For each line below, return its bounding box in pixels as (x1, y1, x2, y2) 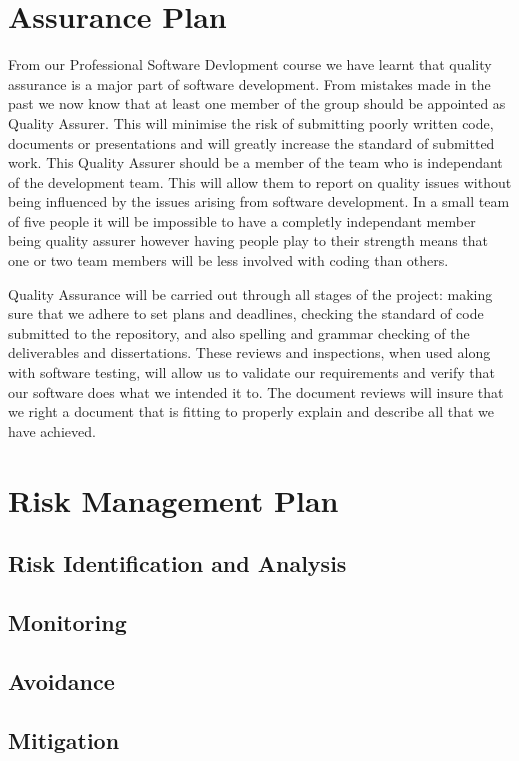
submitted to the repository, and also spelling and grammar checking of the (8, 322, 470, 343)
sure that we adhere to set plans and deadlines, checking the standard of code (8, 303, 484, 324)
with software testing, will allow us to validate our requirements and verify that (8, 362, 496, 383)
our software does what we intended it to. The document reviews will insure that (8, 381, 504, 402)
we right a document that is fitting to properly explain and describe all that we (8, 401, 495, 422)
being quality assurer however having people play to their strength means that (8, 230, 489, 251)
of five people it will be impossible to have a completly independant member (8, 210, 476, 231)
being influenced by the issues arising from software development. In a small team (8, 191, 510, 212)
